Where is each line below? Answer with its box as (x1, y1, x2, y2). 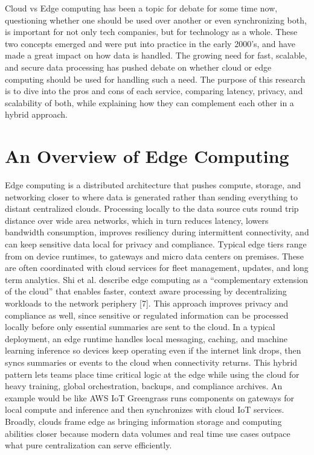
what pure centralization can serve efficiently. (5, 439, 172, 451)
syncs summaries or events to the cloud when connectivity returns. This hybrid (5, 355, 298, 368)
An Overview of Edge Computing (5, 144, 289, 168)
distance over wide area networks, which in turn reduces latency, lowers (5, 214, 269, 226)
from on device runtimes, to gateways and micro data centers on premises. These (5, 249, 304, 262)
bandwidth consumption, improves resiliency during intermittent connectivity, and (5, 226, 309, 238)
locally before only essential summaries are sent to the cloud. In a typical (5, 320, 275, 333)
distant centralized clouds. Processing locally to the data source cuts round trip (5, 202, 299, 215)
